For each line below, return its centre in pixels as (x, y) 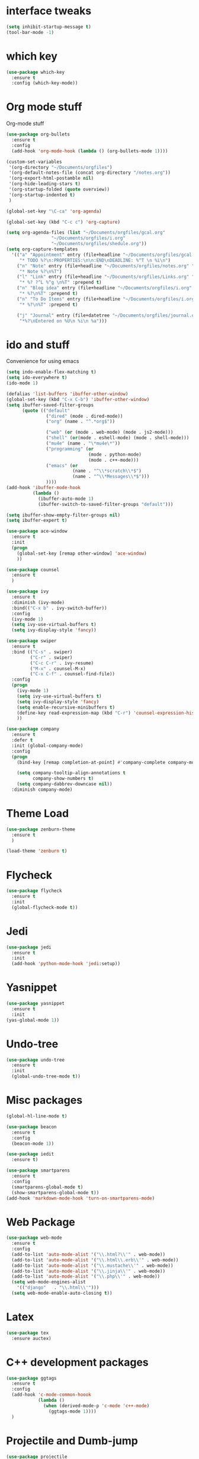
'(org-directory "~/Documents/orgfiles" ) (60, 167)
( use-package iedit (30, 1154)
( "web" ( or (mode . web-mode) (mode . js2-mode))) (110, 433)
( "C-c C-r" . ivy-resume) (62, 663)
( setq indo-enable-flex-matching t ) (51, 372)
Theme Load (38, 814)
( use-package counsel (33, 569)
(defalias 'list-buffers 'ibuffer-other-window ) (67, 394)
